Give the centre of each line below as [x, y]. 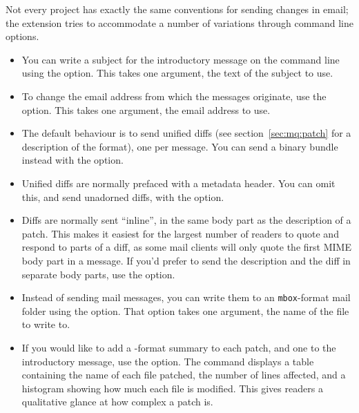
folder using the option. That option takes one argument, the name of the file [185, 310]
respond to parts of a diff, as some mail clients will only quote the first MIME [186, 247]
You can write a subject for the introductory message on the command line [181, 59]
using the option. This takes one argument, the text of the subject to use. [177, 73]
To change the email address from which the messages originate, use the [174, 96]
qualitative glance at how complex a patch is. [117, 402]
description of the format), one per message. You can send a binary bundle [180, 146]
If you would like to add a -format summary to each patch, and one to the [179, 347]
